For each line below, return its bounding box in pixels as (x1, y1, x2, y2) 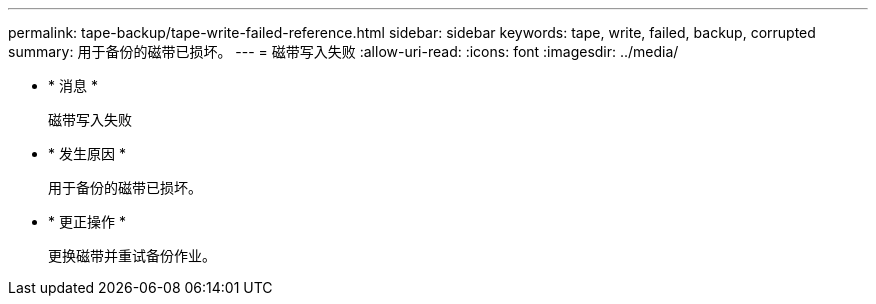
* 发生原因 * (48, 145, 126, 162)
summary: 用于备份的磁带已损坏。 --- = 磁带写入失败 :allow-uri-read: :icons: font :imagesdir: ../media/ (8, 43, 679, 60)
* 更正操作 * (48, 213, 126, 230)
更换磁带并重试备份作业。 (48, 247, 216, 264)
